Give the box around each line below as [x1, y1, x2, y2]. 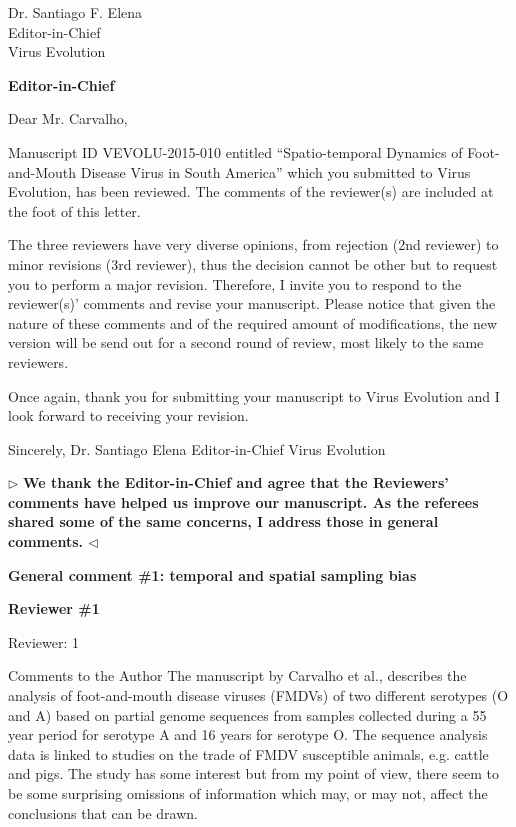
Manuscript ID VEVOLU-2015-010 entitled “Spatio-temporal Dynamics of [8, 141, 463, 162]
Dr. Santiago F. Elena [8, 2, 143, 22]
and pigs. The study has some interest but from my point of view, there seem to [8, 763, 499, 784]
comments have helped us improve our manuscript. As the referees [8, 491, 479, 512]
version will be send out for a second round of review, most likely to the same [8, 332, 484, 353]
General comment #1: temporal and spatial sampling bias [8, 564, 417, 585]
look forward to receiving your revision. [8, 405, 249, 426]
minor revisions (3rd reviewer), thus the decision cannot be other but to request [8, 253, 498, 274]
